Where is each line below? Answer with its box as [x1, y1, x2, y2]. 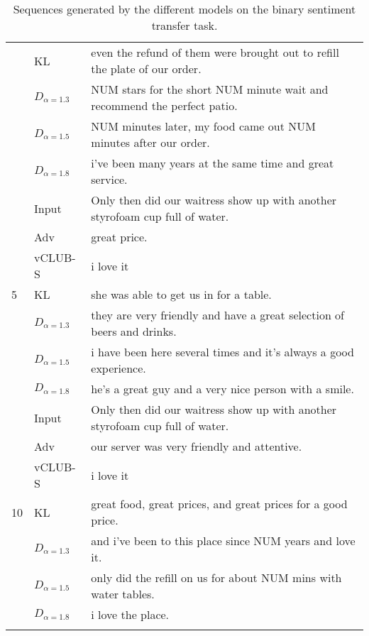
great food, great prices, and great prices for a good [91, 495, 348, 512]
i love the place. [91, 606, 170, 623]
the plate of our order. [91, 60, 202, 77]
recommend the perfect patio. [91, 97, 238, 114]
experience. [91, 360, 146, 376]
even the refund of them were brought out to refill [91, 44, 339, 60]
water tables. [91, 586, 155, 602]
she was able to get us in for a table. [91, 286, 272, 302]
